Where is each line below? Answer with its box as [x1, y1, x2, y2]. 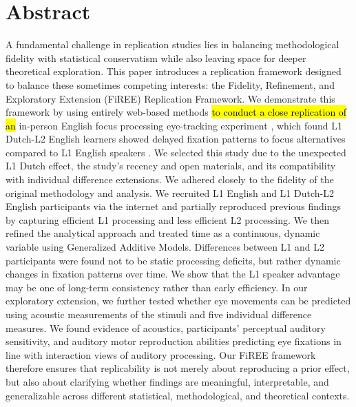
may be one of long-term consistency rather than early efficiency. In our [6, 280, 308, 294]
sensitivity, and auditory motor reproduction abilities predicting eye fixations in [6, 334, 342, 348]
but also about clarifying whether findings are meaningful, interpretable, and [6, 374, 329, 388]
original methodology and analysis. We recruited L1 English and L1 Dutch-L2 [6, 185, 334, 200]
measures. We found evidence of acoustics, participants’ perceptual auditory [6, 320, 326, 335]
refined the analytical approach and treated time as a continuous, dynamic [6, 226, 320, 240]
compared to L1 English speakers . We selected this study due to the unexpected [6, 145, 346, 159]
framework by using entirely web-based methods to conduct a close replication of [6, 105, 347, 119]
